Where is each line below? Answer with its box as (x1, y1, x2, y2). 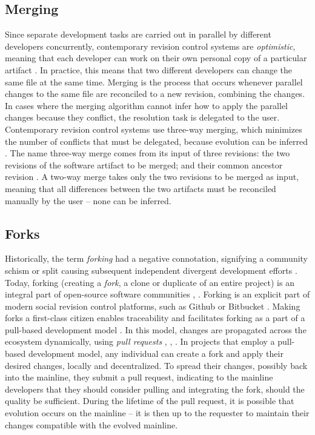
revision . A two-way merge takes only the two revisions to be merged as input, (5, 170, 299, 183)
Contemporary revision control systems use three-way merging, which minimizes (5, 122, 302, 135)
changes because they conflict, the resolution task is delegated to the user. (5, 111, 280, 124)
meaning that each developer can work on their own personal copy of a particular (5, 51, 307, 64)
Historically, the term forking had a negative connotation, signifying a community (5, 252, 308, 265)
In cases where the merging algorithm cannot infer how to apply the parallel (5, 99, 288, 111)
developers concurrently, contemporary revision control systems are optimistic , (5, 39, 296, 52)
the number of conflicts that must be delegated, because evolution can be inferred (5, 134, 308, 147)
